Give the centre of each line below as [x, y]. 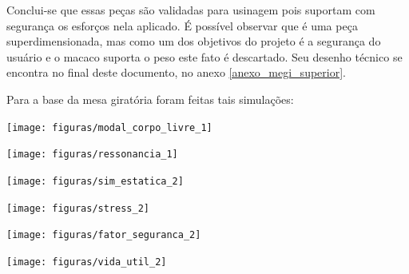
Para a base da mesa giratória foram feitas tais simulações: [150, 99]
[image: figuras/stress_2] [78, 208]
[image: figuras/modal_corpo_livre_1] [109, 127]
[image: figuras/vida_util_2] [87, 262]
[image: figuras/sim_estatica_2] [95, 181]
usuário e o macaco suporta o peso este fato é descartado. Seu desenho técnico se [204, 56]
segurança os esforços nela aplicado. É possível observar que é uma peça [182, 25]
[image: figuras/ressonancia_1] [92, 155]
